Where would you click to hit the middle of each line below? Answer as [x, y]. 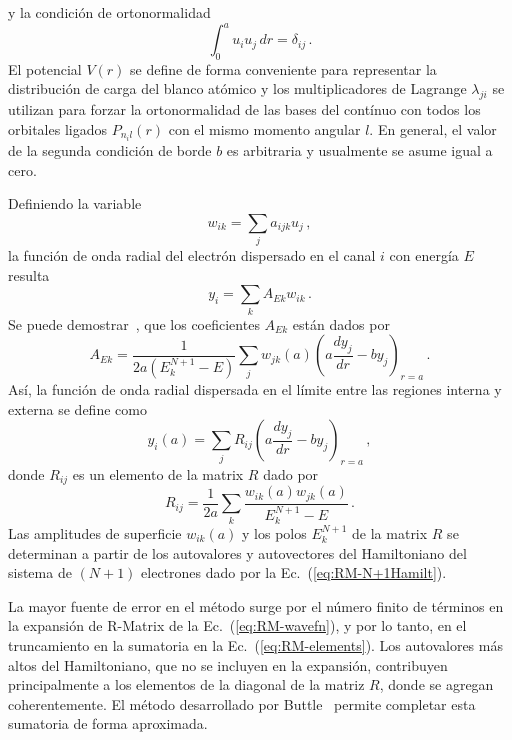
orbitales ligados [57, 128]
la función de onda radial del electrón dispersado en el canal [192, 255]
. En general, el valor [433, 128]
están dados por [341, 323]
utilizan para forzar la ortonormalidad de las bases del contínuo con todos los [244, 109]
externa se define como [77, 408]
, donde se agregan [436, 684]
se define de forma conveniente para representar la [283, 68]
